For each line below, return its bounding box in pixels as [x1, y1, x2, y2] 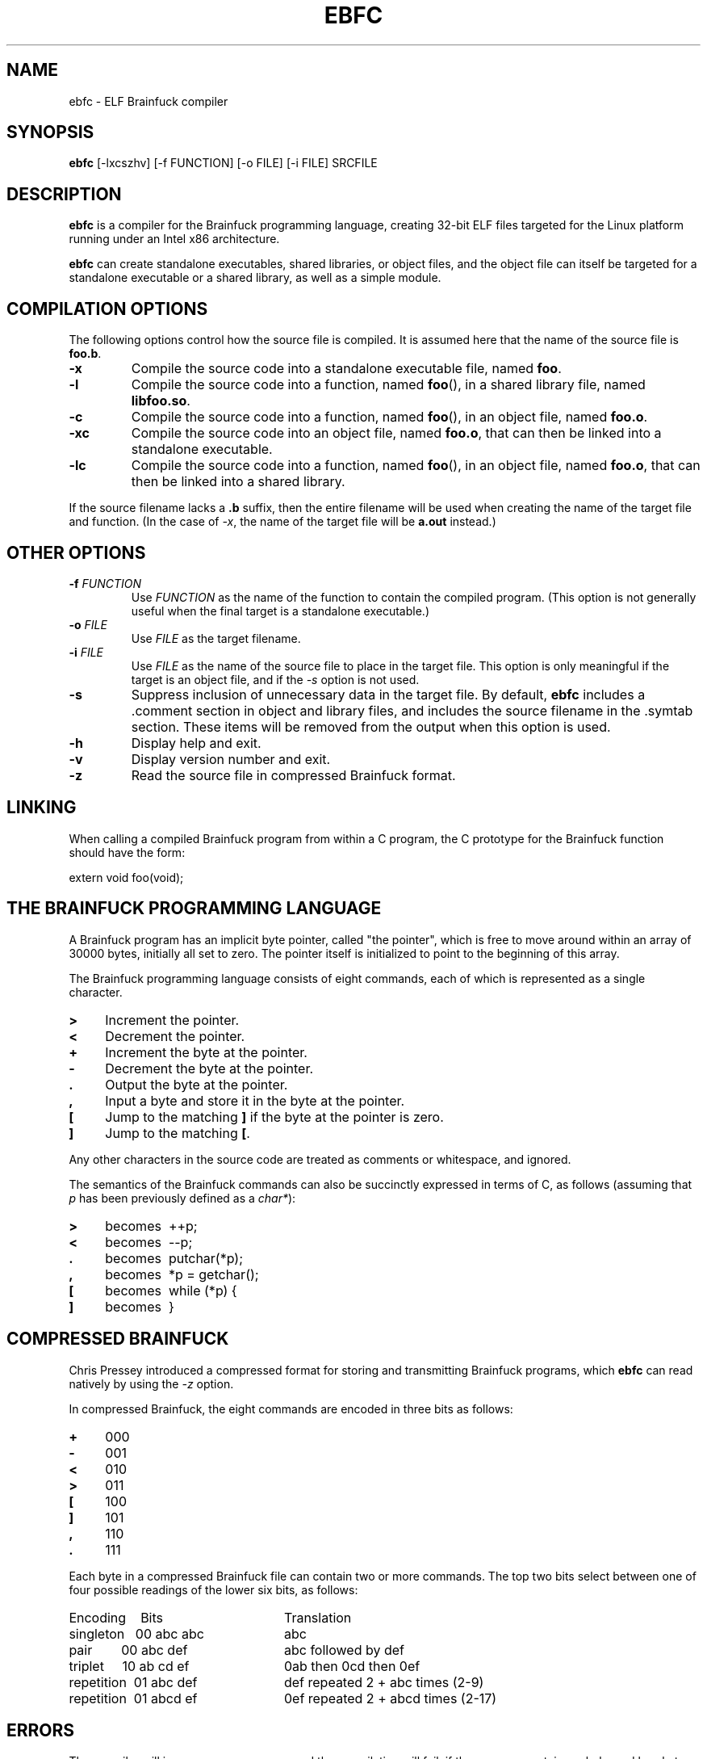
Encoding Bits [69, 1609, 163, 1626]
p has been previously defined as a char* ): [69, 1190, 296, 1205]
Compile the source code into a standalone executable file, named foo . [131, 360, 562, 377]
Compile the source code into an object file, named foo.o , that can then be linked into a [131, 425, 662, 442]
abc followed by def [283, 1641, 404, 1658]
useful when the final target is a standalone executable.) [131, 603, 429, 618]
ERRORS [6, 1719, 75, 1740]
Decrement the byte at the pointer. [105, 1060, 314, 1077]
